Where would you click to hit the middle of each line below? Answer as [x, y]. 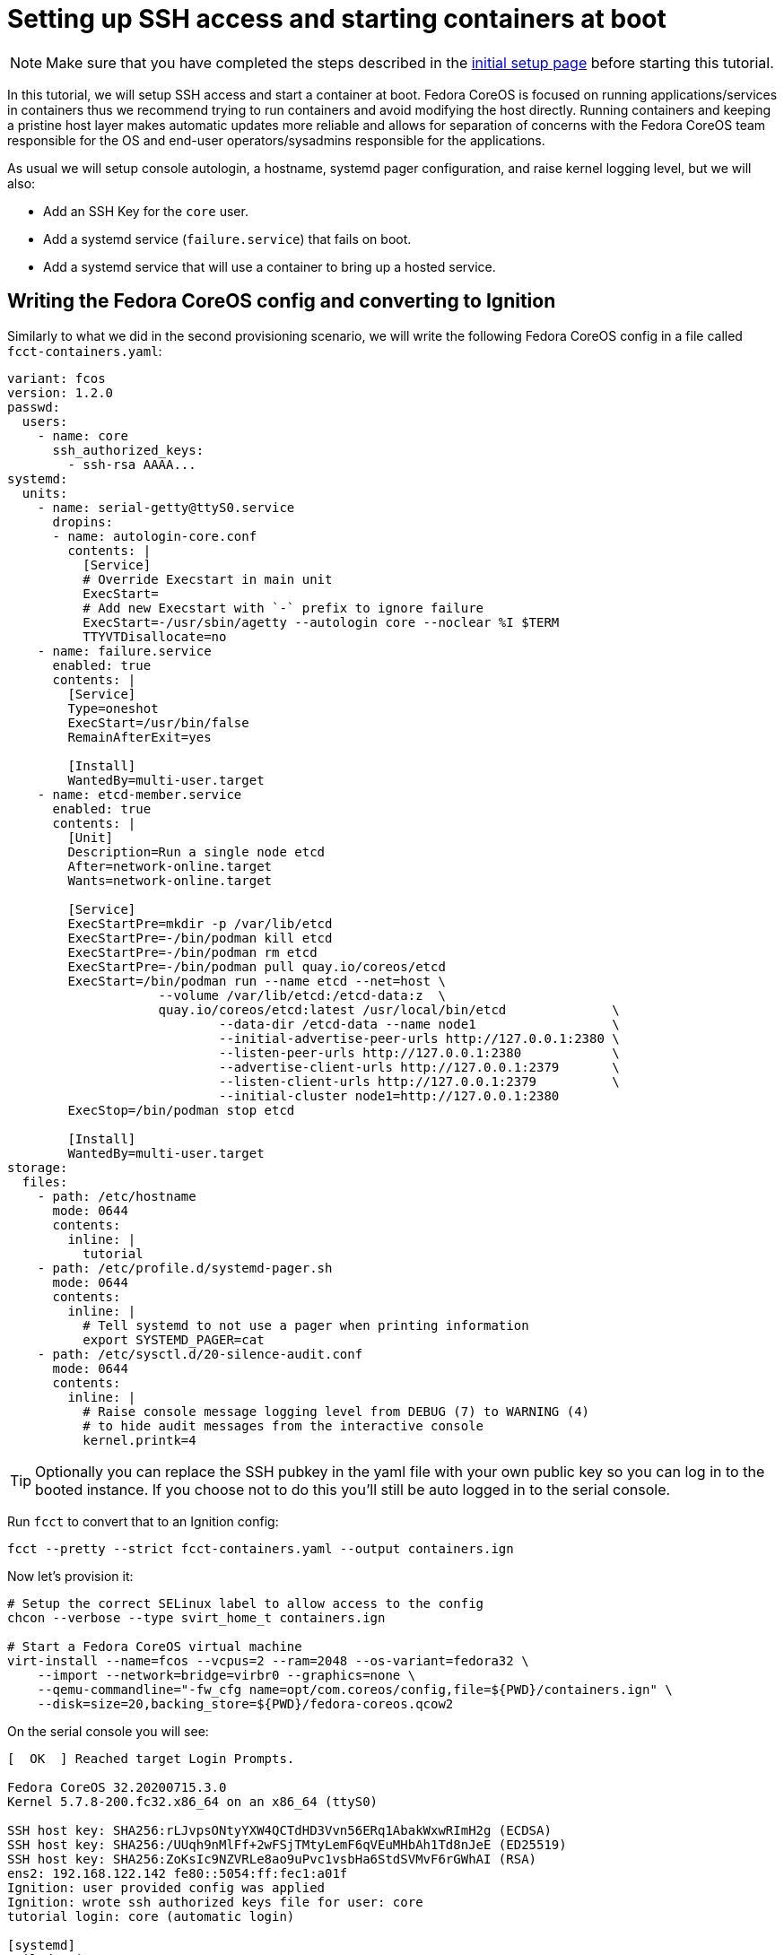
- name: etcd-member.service [139, 794]
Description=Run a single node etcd [196, 852]
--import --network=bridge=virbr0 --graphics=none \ [226, 1675]
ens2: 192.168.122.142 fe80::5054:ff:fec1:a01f [178, 1873]
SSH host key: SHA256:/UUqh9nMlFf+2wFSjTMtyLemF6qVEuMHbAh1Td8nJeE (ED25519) [287, 1844]
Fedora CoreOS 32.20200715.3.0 [117, 1787]
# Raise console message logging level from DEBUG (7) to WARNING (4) [336, 1411]
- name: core [83, 435]
